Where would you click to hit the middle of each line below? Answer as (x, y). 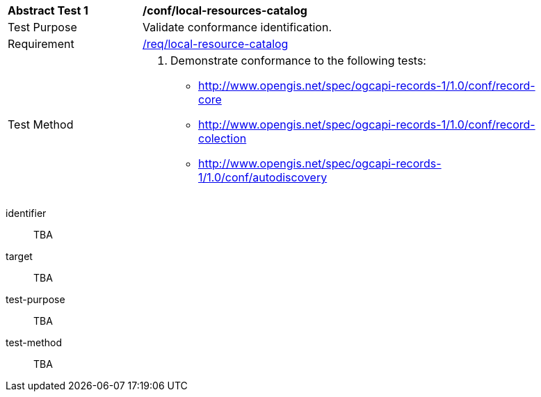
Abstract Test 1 (48, 10)
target (19, 256)
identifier (26, 213)
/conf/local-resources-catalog (225, 10)
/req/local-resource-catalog (216, 44)
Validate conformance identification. (237, 27)
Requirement (41, 44)
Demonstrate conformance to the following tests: (298, 60)
